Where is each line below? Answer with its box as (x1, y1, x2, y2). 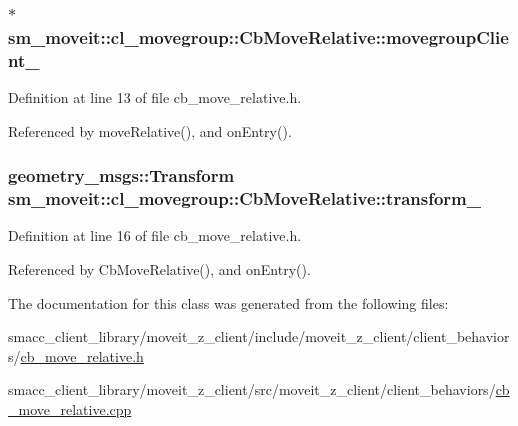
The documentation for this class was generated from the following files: (8, 292, 449, 313)
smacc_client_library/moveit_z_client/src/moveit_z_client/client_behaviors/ (8, 379, 496, 400)
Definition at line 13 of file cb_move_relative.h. (8, 87, 302, 108)
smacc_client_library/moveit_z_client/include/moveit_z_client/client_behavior (8, 326, 510, 347)
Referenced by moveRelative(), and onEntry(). (8, 120, 292, 141)
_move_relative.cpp (8, 398, 132, 419)
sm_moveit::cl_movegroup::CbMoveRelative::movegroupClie (8, 24, 509, 49)
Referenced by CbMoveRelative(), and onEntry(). (8, 258, 311, 279)
